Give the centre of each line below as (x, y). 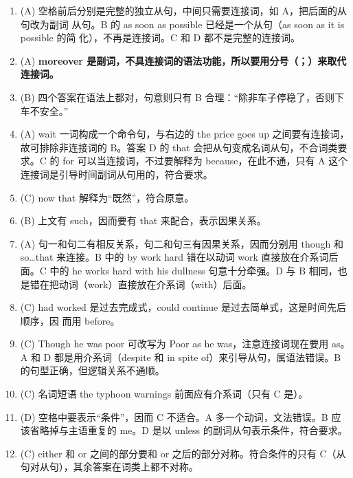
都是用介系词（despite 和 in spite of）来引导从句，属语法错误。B (197, 357)
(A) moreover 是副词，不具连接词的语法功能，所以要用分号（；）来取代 (183, 60)
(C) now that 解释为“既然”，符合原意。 (107, 197)
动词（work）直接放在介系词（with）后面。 (155, 284)
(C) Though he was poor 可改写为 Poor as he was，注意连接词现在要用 (174, 344)
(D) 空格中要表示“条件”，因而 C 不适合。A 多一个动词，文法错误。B (174, 416)
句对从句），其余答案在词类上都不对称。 (109, 467)
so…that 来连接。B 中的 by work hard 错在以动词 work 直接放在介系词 (174, 257)
